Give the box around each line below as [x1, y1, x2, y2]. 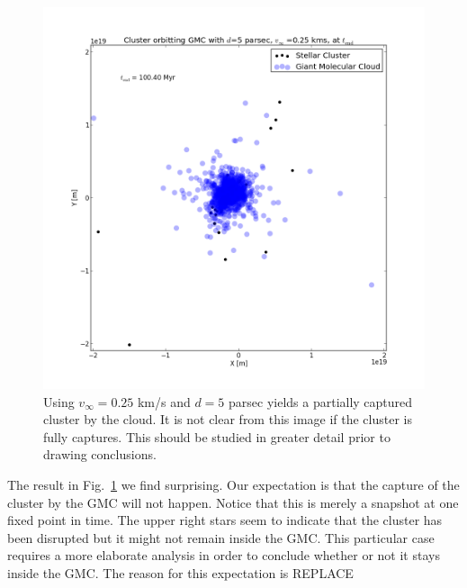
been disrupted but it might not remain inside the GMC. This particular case [7, 528, 435, 547]
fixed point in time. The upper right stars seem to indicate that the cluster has [7, 511, 443, 529]
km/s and [137, 392, 191, 411]
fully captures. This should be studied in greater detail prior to [43, 427, 391, 446]
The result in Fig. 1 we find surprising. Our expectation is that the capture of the [7, 475, 460, 493]
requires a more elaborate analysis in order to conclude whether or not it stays [7, 546, 440, 565]
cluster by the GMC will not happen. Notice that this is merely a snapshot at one [7, 493, 459, 511]
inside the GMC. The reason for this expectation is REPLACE [7, 563, 354, 582]
